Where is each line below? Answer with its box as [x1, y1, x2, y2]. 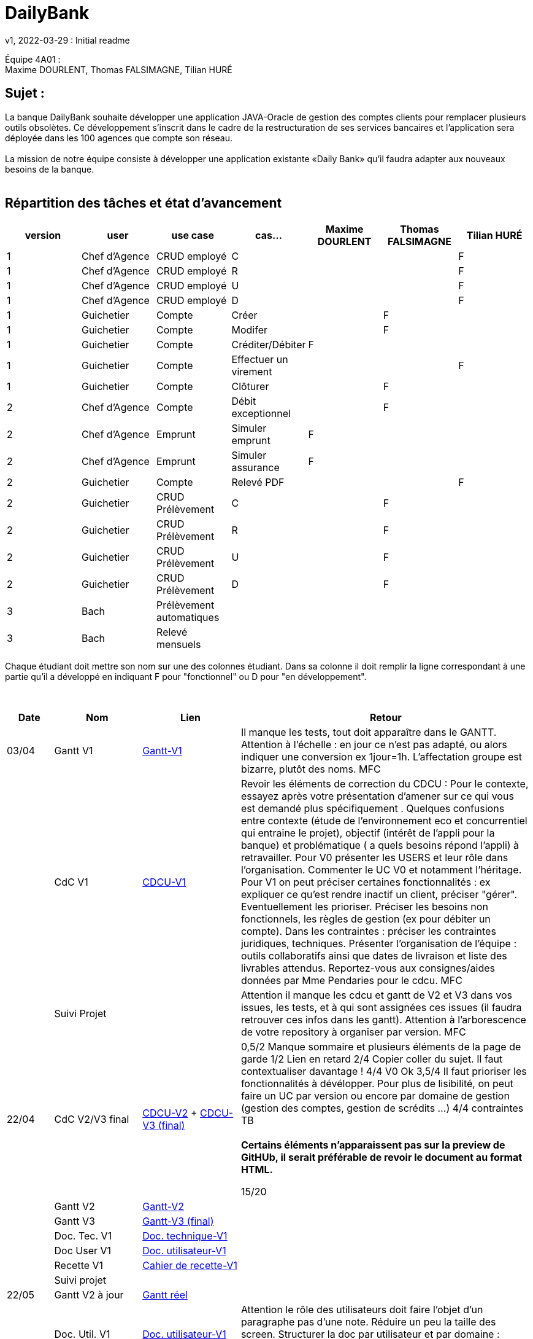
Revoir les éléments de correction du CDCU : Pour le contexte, [240, 778, 529, 791]
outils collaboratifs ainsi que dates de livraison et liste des [240, 950, 507, 962]
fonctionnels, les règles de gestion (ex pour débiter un [240, 913, 491, 926]
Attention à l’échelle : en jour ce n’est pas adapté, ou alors [240, 738, 507, 751]
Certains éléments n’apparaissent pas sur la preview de [240, 1139, 505, 1152]
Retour [370, 711, 402, 724]
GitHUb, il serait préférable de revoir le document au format [240, 1151, 523, 1164]
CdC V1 [54, 876, 88, 889]
